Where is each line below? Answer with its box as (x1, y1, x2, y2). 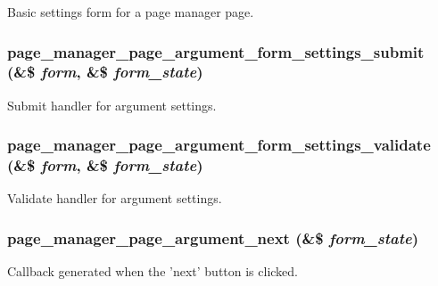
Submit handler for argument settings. (7, 95, 217, 114)
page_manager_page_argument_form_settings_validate (7, 134, 431, 156)
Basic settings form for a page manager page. (7, 3, 254, 20)
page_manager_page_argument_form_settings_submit (7, 40, 425, 62)
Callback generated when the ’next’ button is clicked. (7, 262, 299, 281)
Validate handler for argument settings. (7, 189, 222, 208)
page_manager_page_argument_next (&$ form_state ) (7, 226, 419, 249)
